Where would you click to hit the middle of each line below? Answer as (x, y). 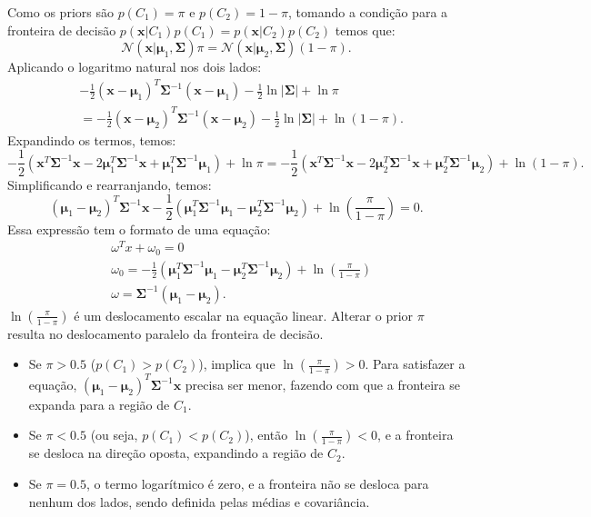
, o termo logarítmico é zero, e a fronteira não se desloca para (258, 484)
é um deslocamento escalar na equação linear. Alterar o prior (244, 315)
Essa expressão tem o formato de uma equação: (139, 229)
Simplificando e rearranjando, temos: (110, 184)
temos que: (365, 30)
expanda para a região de (99, 404)
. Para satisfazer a (415, 364)
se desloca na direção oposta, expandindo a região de (176, 453)
